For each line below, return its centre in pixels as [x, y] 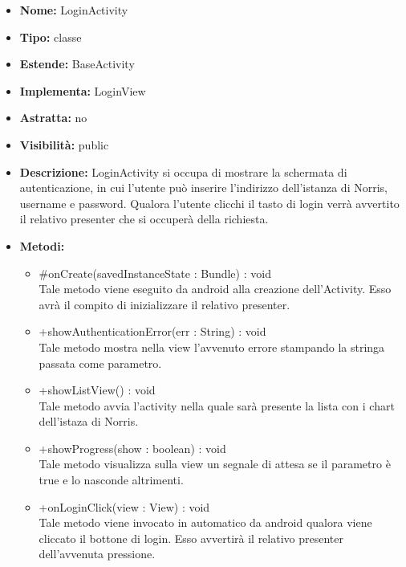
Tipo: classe [51, 37]
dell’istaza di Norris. [89, 421]
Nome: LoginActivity [74, 10]
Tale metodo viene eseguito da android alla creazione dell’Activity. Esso [215, 289]
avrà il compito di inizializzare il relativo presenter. [164, 304]
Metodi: [42, 245]
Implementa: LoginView [83, 90]
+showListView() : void [97, 390]
